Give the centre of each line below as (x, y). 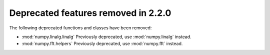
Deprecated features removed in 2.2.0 (90, 13)
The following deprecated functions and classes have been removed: (80, 28)
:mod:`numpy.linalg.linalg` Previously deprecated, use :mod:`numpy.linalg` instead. (107, 37)
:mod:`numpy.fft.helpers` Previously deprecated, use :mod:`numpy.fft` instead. (102, 44)
